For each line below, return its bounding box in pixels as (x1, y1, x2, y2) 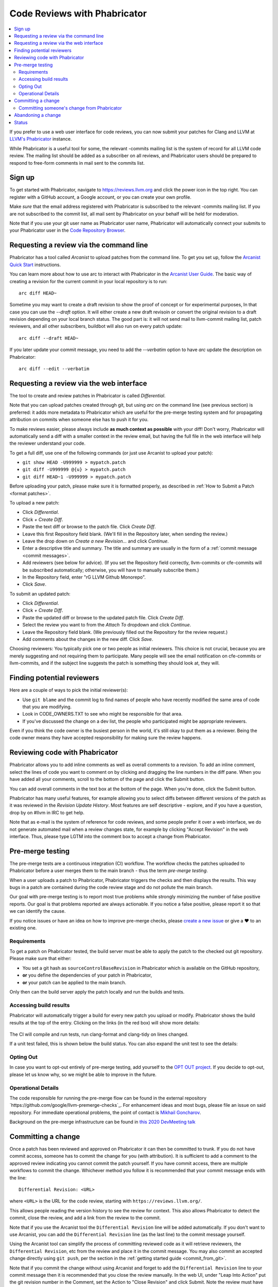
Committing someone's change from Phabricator (19, 105, 122, 111)
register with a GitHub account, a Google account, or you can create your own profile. (9, 194, 192, 200)
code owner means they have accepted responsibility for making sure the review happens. (9, 735, 202, 741)
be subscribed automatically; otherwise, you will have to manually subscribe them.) (22, 567, 199, 573)
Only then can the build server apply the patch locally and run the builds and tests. (9, 989, 185, 995)
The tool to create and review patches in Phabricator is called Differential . (9, 392, 166, 398)
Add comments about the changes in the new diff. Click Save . (22, 636, 153, 642)
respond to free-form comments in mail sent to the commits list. (9, 160, 145, 166)
